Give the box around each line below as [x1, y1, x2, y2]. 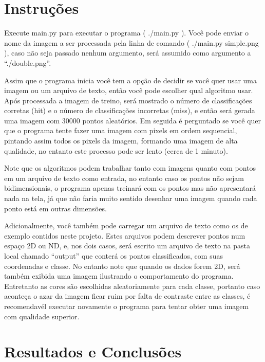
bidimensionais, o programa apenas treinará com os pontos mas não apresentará [4, 183, 256, 193]
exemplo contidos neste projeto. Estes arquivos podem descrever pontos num [4, 230, 245, 241]
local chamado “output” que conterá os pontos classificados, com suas [4, 250, 223, 261]
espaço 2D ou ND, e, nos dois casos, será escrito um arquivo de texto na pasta [4, 240, 250, 251]
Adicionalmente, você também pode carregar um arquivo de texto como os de [4, 220, 248, 231]
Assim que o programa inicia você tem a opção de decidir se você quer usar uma [4, 75, 257, 85]
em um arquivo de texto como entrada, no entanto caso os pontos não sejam [4, 172, 244, 183]
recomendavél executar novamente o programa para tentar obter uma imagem [4, 300, 249, 311]
